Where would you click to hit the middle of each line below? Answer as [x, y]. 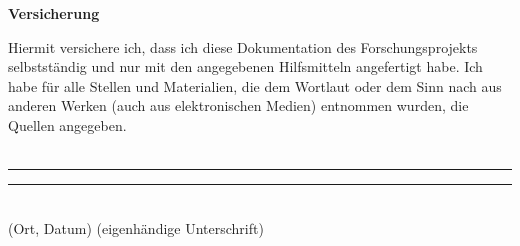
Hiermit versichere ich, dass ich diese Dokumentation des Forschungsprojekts [243, 46]
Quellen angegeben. [67, 124]
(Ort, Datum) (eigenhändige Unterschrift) [136, 227]
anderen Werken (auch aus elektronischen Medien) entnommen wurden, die [238, 105]
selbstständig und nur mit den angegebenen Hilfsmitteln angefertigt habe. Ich [245, 66]
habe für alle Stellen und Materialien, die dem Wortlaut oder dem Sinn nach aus [255, 85]
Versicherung [54, 13]
